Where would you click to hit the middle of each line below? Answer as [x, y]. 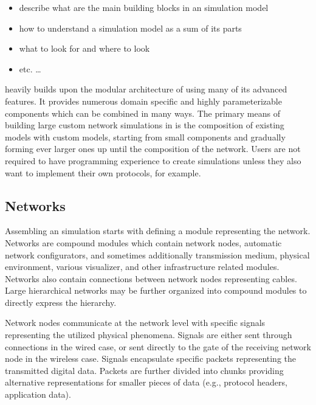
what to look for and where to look [84, 48]
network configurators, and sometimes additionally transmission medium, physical [157, 254]
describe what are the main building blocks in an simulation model [144, 7]
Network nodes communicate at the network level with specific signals [135, 323]
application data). [38, 394]
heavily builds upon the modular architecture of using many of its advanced [146, 89]
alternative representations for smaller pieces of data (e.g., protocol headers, [146, 382]
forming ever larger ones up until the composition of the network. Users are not [153, 149]
